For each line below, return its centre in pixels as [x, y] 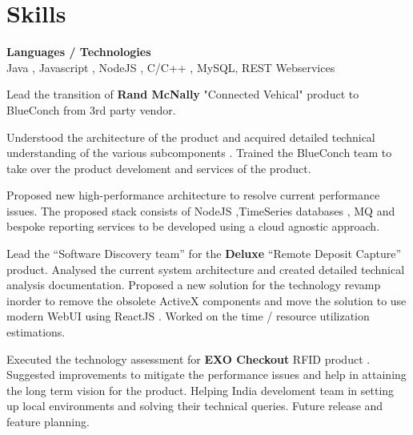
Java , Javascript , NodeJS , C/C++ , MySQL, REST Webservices [171, 67]
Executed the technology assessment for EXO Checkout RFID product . [188, 358]
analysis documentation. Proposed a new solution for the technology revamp [194, 285]
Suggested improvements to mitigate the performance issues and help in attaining [206, 375]
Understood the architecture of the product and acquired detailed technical [191, 137]
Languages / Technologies [79, 52]
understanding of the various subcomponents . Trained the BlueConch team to [199, 153]
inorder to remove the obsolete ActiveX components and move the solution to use [206, 300]
